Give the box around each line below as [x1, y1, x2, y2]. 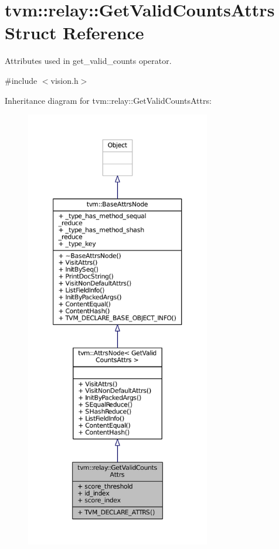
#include [5, 74, 38, 86]
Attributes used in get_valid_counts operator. [5, 55, 172, 67]
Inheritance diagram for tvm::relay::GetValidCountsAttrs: [5, 94, 212, 106]
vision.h [50, 74, 79, 86]
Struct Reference [5, 21, 144, 45]
